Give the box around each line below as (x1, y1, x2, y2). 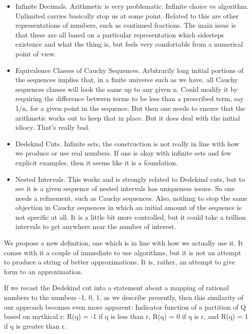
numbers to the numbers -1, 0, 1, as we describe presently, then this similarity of (4, 292, 244, 302)
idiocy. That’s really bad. (15, 122, 90, 132)
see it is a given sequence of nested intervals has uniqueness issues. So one (15, 183, 235, 193)
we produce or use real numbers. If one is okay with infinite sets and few (15, 148, 232, 158)
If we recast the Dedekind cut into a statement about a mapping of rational (4, 282, 229, 293)
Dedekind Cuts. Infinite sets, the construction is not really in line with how (15, 138, 239, 148)
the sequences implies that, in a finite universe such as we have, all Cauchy (15, 74, 238, 85)
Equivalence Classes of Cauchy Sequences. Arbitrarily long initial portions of (15, 65, 244, 75)
